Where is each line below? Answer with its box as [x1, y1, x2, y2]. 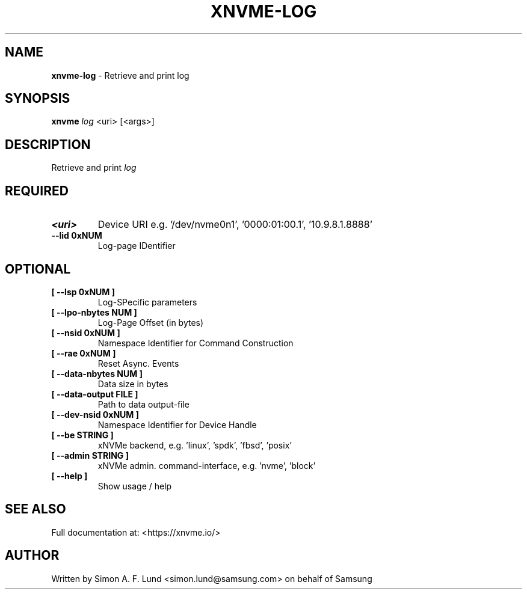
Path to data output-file [97, 399, 190, 409]
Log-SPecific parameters [97, 296, 197, 307]
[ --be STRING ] [51, 429, 114, 440]
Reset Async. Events [97, 358, 179, 369]
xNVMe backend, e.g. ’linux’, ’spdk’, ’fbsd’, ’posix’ [97, 439, 292, 450]
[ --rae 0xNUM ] [51, 348, 116, 358]
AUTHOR [5, 548, 60, 563]
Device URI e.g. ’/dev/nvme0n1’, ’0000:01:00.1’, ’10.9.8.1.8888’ [97, 218, 372, 231]
